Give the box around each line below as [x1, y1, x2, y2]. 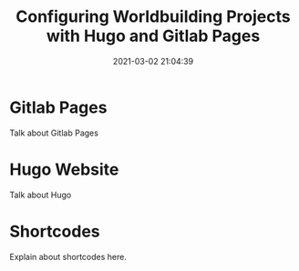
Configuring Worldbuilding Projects [15, 6, 291, 27]
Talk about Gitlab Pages [9, 127, 98, 138]
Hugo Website [9, 159, 119, 179]
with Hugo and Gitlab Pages [46, 25, 261, 46]
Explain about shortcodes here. [9, 251, 128, 262]
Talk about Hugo [9, 189, 72, 200]
